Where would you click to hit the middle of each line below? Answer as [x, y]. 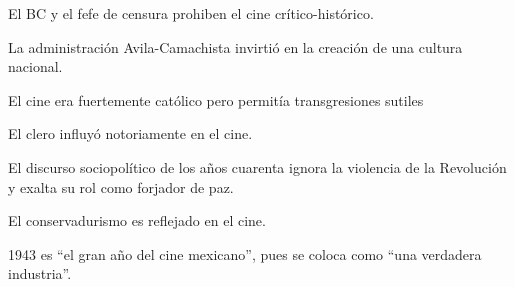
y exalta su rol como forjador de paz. [121, 186]
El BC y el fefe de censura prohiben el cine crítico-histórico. [191, 13]
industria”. [40, 273]
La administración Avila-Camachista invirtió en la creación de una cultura [235, 46]
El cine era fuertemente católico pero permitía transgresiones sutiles [216, 99]
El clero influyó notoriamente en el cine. [130, 133]
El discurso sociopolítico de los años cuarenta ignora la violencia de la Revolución [257, 166]
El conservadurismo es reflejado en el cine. [137, 220]
